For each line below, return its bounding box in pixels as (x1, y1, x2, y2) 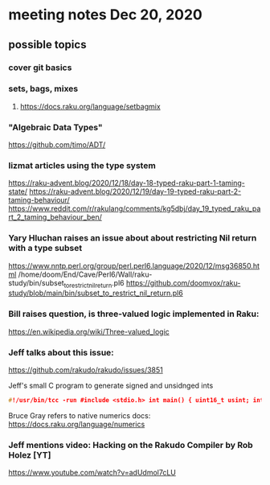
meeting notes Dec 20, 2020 (8, 6, 202, 24)
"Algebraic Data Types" (8, 121, 103, 133)
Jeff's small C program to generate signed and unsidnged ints (8, 380, 214, 391)
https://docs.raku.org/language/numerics (8, 419, 145, 429)
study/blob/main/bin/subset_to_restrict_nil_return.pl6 (8, 288, 183, 298)
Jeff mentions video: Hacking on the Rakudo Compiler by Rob (8, 439, 253, 450)
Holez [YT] (8, 449, 51, 460)
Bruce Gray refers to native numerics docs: (8, 410, 151, 420)
